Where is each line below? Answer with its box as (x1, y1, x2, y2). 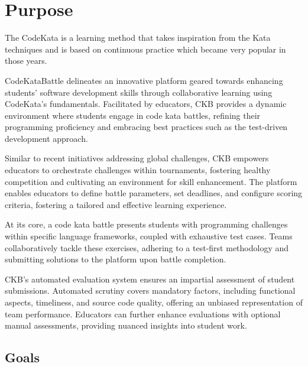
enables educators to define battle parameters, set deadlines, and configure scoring (5, 187, 303, 199)
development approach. (5, 132, 88, 144)
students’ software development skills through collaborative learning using (5, 86, 273, 98)
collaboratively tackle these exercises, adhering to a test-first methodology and (5, 241, 289, 254)
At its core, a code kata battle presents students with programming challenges (5, 218, 288, 230)
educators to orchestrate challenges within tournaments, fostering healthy (5, 164, 271, 176)
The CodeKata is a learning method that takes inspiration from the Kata (5, 31, 271, 44)
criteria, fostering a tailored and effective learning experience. (5, 198, 227, 210)
